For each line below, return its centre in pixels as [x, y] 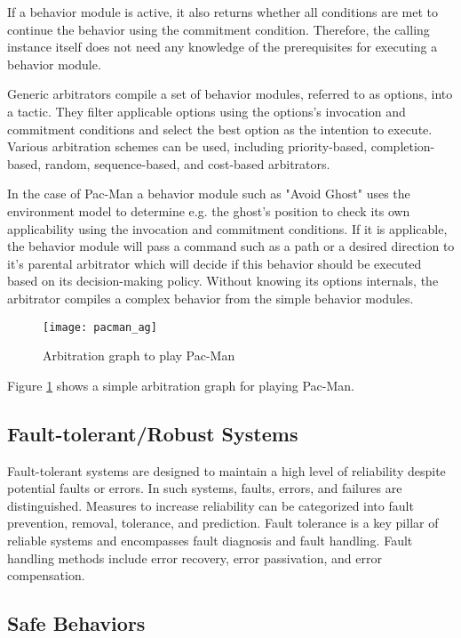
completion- [403, 146]
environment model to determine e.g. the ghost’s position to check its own [209, 210]
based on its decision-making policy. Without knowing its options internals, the [223, 281]
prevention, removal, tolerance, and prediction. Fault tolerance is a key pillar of [223, 523]
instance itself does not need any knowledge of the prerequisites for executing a [223, 47]
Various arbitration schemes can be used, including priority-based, [187, 146]
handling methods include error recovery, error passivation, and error [195, 557]
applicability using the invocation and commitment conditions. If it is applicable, [227, 228]
